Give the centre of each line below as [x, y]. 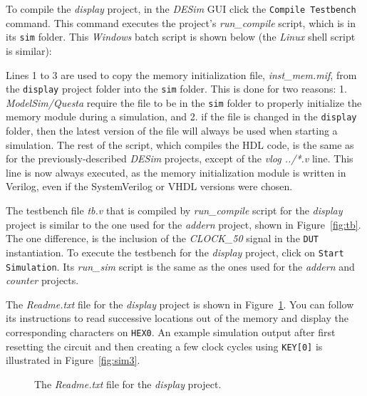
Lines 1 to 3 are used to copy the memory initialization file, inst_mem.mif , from [181, 74]
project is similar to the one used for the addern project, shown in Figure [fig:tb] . [183, 224]
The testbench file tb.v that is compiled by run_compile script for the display [174, 210]
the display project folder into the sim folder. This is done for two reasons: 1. [176, 89]
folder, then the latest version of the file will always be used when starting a [172, 131]
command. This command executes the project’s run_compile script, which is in [181, 22]
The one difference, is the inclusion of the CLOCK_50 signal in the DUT [162, 238]
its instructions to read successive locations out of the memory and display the [177, 318]
